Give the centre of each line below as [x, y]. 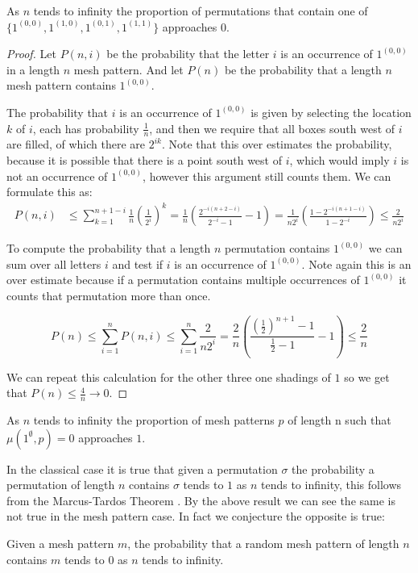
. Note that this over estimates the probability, [277, 144]
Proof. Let [31, 54]
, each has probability [86, 128]
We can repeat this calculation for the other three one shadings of [169, 376]
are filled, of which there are [76, 144]
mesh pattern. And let [128, 69]
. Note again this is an [356, 263]
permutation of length [61, 485]
